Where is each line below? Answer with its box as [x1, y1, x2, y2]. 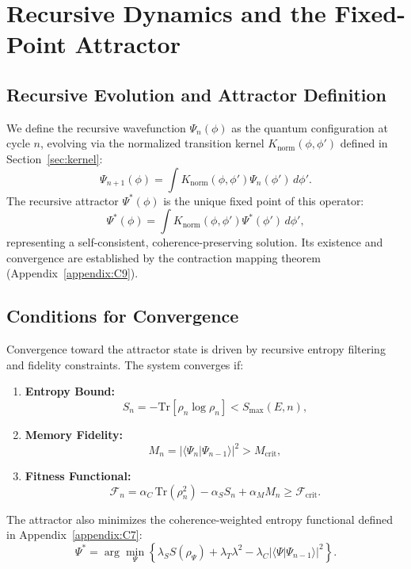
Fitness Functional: [25, 468, 131, 483]
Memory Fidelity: [25, 426, 124, 442]
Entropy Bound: [25, 383, 115, 399]
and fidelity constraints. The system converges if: [6, 356, 244, 372]
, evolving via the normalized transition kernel [40, 135, 264, 151]
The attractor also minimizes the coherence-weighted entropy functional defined [6, 510, 393, 527]
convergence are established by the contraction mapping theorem [6, 249, 321, 265]
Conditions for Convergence [6, 304, 239, 328]
